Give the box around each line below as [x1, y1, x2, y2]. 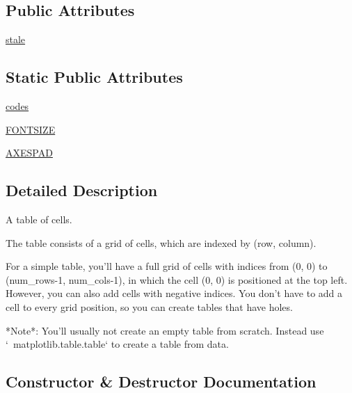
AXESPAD [6, 145, 53, 160]
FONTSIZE [6, 122, 56, 136]
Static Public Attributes [6, 66, 183, 88]
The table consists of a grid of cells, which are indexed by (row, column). [6, 235, 317, 250]
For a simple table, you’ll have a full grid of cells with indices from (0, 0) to [6, 259, 328, 273]
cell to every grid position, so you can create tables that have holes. [6, 299, 293, 314]
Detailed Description [6, 179, 158, 201]
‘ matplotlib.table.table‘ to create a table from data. [6, 337, 229, 351]
